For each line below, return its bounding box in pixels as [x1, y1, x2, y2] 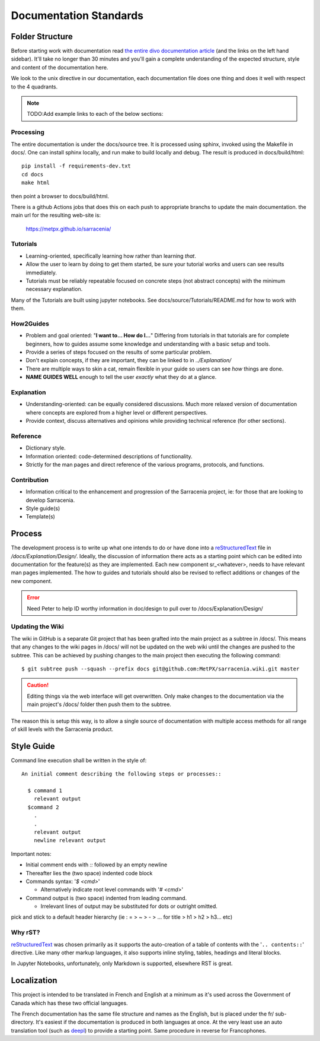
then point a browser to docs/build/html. [11, 192, 110, 200]
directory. [11, 1018, 35, 1026]
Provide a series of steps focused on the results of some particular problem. [25, 349, 212, 356]
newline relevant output [33, 837, 106, 844]
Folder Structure [11, 31, 73, 42]
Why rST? [11, 928, 40, 936]
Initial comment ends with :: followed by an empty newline [25, 861, 168, 868]
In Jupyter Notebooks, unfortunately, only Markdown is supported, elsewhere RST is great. [11, 960, 233, 967]
